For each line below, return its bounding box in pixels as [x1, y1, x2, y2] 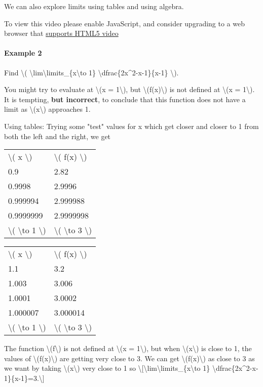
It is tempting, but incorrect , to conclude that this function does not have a [4, 94, 246, 104]
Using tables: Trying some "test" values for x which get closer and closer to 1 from [4, 120, 259, 131]
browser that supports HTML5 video [4, 28, 119, 38]
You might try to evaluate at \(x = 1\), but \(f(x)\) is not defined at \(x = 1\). [4, 84, 255, 95]
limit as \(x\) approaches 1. [4, 104, 91, 114]
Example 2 [4, 48, 42, 58]
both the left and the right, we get [4, 131, 111, 141]
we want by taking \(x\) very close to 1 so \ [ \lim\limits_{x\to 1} [4, 363, 210, 373]
